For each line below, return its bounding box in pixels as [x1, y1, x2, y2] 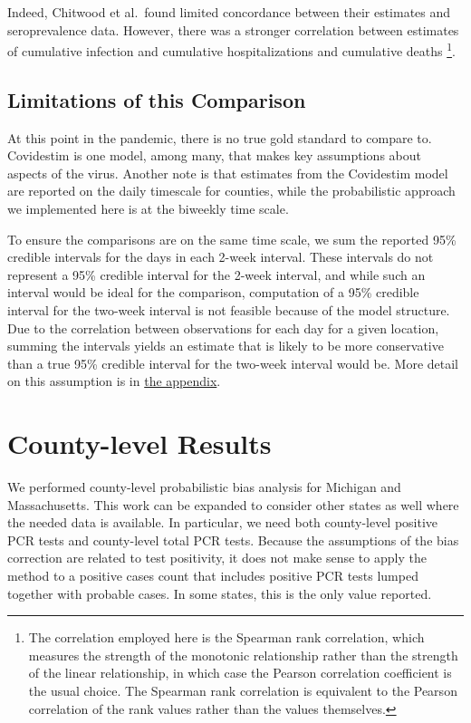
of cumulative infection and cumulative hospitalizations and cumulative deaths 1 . [7, 39, 456, 60]
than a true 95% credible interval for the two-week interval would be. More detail [7, 353, 458, 372]
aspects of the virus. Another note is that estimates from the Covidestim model [7, 163, 448, 182]
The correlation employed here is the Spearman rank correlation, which [28, 628, 425, 647]
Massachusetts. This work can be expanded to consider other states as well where [7, 495, 459, 514]
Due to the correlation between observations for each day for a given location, [7, 318, 439, 337]
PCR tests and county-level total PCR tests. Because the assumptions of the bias [7, 530, 459, 549]
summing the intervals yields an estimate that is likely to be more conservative [7, 336, 444, 355]
